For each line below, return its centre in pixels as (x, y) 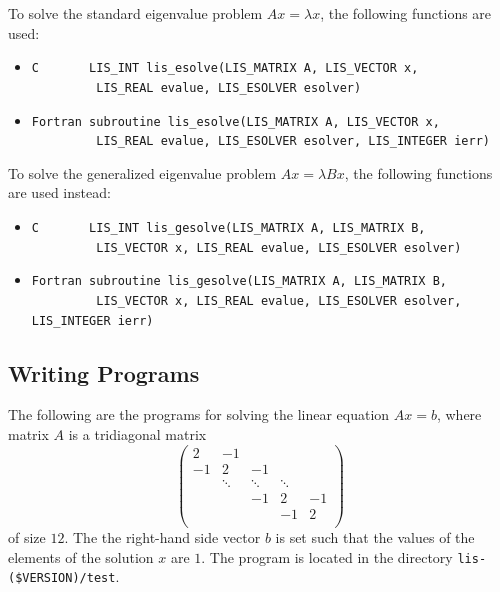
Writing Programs (104, 372)
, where (459, 414)
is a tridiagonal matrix (137, 434)
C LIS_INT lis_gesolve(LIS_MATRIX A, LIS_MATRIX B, (228, 228)
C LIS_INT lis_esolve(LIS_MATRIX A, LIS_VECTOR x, (225, 68)
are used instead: (59, 192)
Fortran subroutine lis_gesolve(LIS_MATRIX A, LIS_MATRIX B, (239, 281)
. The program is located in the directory (327, 556)
